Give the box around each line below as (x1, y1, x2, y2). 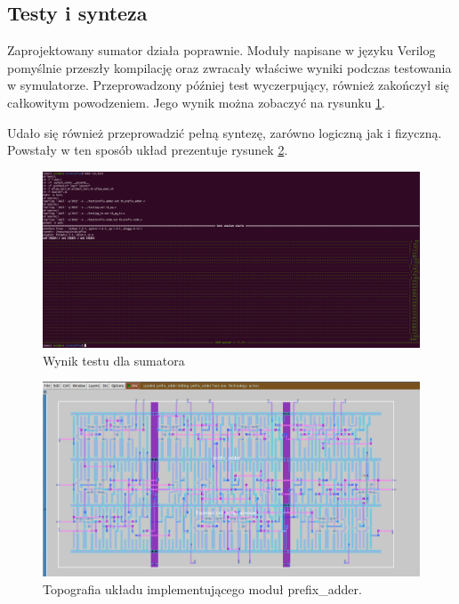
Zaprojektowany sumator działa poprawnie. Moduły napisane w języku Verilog (7, 41, 436, 60)
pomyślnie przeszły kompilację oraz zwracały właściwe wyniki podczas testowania (7, 58, 452, 77)
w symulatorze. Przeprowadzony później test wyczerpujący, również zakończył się (7, 76, 449, 94)
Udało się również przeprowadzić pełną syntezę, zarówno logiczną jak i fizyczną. (7, 123, 442, 141)
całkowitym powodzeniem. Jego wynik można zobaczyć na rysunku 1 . (7, 93, 385, 111)
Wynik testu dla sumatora (43, 350, 185, 369)
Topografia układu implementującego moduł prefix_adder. (43, 579, 362, 598)
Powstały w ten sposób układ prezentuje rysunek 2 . (7, 141, 288, 159)
